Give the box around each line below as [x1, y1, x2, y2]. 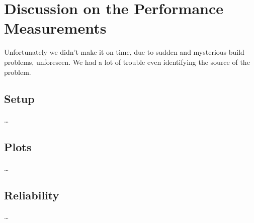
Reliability [4, 187, 59, 203]
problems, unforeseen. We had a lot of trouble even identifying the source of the [4, 56, 250, 67]
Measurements [4, 18, 107, 38]
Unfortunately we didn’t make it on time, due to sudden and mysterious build [4, 47, 244, 57]
